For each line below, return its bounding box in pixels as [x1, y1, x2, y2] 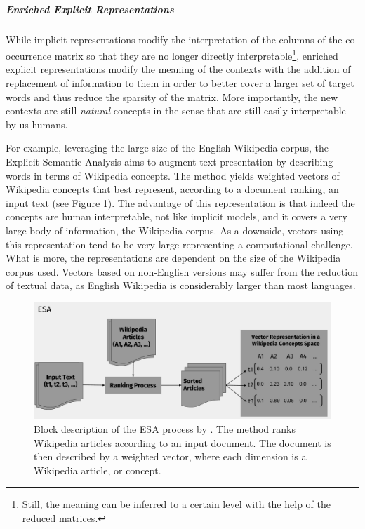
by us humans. [6, 116, 68, 131]
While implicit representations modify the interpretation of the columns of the [6, 32, 343, 46]
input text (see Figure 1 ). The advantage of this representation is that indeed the [6, 195, 355, 210]
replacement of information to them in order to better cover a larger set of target [6, 76, 354, 90]
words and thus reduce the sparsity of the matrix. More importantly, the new [6, 89, 338, 104]
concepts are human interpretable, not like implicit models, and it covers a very [6, 209, 347, 224]
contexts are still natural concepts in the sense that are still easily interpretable [6, 103, 346, 118]
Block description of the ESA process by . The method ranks [34, 421, 296, 436]
